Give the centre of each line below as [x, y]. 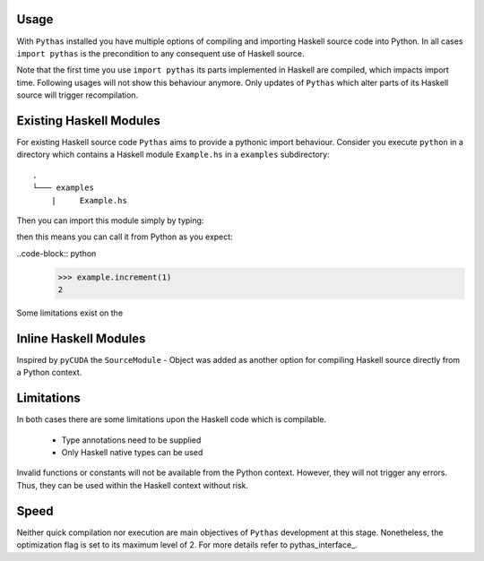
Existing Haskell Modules [89, 121]
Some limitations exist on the [70, 313]
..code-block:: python [56, 253]
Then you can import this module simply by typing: [110, 220]
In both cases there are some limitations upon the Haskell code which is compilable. [172, 419]
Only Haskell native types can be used [132, 453]
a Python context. [49, 373]
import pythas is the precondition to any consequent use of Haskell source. [160, 53]
